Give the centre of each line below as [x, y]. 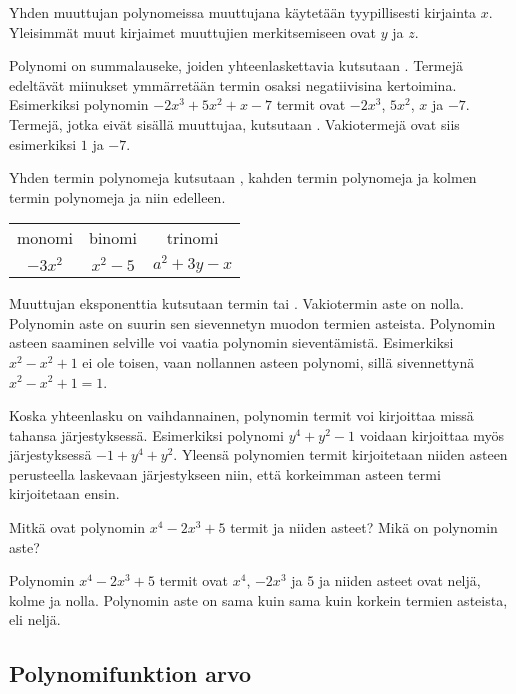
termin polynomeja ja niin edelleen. [117, 196]
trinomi [192, 238]
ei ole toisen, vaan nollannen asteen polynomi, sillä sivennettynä [278, 361]
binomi [113, 238]
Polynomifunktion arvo [130, 673]
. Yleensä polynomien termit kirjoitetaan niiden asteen [340, 454]
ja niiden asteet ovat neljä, [399, 580]
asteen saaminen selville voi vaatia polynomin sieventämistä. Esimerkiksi [231, 342]
